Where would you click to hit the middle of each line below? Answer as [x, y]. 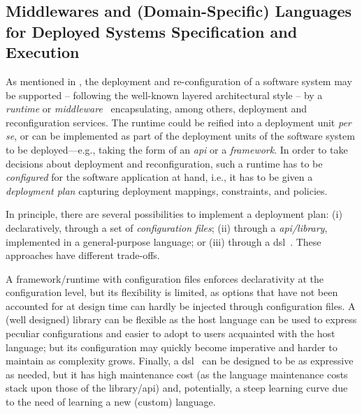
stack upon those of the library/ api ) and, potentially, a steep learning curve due [177, 388]
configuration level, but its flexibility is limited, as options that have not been [172, 292]
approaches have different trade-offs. [83, 255]
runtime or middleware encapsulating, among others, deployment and [157, 109]
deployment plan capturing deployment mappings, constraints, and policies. [167, 190]
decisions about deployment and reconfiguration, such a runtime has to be [164, 163]
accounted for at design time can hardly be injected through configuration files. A [181, 305]
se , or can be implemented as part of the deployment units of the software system [180, 136]
